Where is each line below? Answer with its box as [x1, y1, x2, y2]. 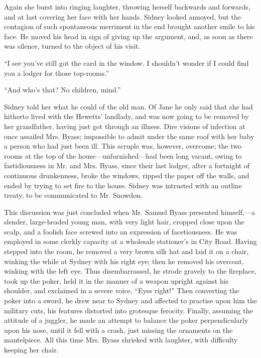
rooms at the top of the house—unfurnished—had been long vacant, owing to [4, 150, 242, 161]
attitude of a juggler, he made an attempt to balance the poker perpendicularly [4, 315, 248, 325]
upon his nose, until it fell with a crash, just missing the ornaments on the [4, 324, 233, 335]
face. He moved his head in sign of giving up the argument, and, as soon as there [4, 31, 253, 41]
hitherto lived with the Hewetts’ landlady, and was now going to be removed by [4, 111, 249, 122]
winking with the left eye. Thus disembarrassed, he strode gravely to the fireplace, [4, 266, 256, 276]
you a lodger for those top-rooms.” [4, 67, 109, 78]
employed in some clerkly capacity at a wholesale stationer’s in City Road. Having [4, 236, 257, 247]
